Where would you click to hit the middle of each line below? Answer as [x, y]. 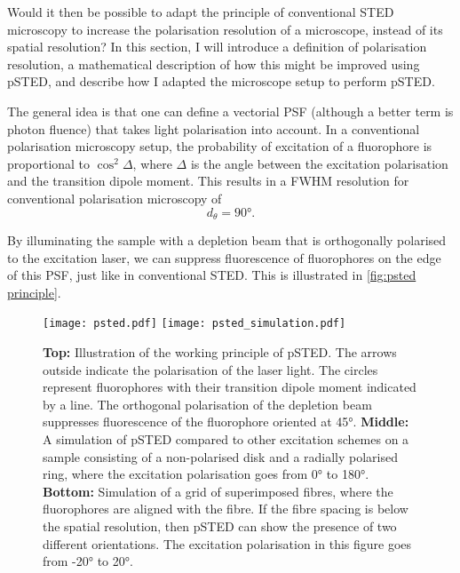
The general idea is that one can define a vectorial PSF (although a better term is [230, 111]
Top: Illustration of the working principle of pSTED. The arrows [220, 352]
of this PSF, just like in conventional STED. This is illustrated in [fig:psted [212, 275]
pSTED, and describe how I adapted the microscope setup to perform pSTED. [221, 81]
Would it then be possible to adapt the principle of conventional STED [201, 12]
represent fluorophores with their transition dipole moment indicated [230, 387]
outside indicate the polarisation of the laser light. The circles [210, 369]
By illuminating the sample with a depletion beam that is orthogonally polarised [227, 239]
